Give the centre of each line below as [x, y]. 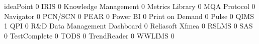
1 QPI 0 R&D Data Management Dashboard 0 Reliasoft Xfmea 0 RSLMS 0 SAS [128, 26]
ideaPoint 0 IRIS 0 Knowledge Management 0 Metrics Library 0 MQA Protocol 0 [130, 6]
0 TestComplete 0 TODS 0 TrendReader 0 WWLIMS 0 [89, 35]
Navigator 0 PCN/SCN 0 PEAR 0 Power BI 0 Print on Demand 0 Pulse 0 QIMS [129, 16]
